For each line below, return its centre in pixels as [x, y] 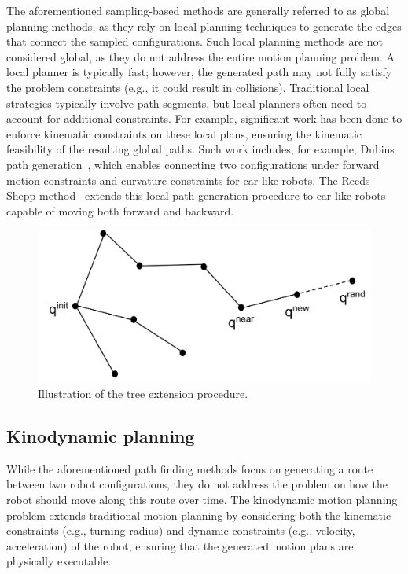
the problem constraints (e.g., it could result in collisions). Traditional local [188, 87]
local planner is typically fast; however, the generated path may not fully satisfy [199, 72]
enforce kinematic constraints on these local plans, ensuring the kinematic [184, 133]
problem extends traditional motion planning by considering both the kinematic [199, 515]
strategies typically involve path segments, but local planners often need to [187, 103]
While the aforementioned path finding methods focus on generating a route [190, 468]
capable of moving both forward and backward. [120, 210]
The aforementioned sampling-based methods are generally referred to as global [198, 10]
